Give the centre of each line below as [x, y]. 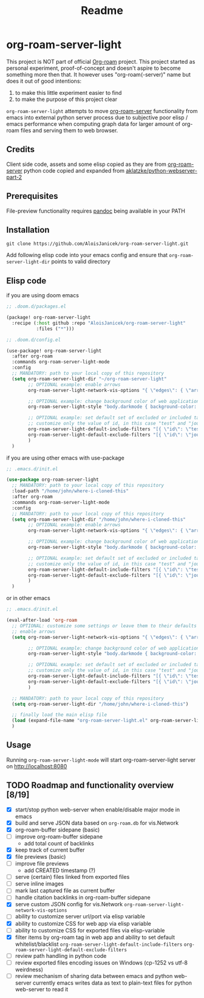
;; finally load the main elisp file [59, 715]
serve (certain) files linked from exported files [72, 877]
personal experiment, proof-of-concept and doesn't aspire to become [93, 68]
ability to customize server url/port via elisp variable [80, 917]
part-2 [14, 177]
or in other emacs [28, 598]
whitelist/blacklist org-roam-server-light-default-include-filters [99, 944]
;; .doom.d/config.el [34, 340]
